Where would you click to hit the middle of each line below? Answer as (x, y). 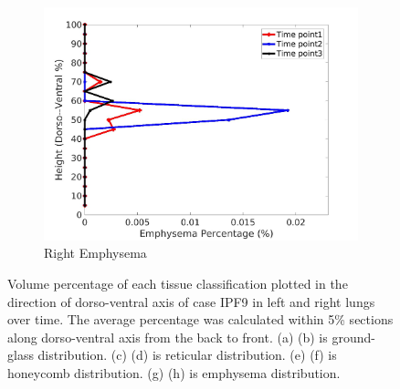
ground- (353, 337)
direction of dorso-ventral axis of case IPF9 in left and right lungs (191, 301)
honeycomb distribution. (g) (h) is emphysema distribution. (174, 373)
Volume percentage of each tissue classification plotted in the (178, 284)
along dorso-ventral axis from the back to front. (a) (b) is (168, 337)
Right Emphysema (95, 253)
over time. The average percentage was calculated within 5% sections (200, 319)
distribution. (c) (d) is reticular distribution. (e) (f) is (187, 355)
